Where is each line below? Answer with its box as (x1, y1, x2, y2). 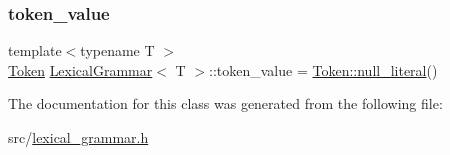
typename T (80, 40, 155, 61)
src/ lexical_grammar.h (8, 127, 149, 147)
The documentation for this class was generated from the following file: (8, 93, 443, 114)
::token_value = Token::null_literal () (209, 59, 438, 80)
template (8, 40, 62, 61)
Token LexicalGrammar (8, 59, 153, 80)
